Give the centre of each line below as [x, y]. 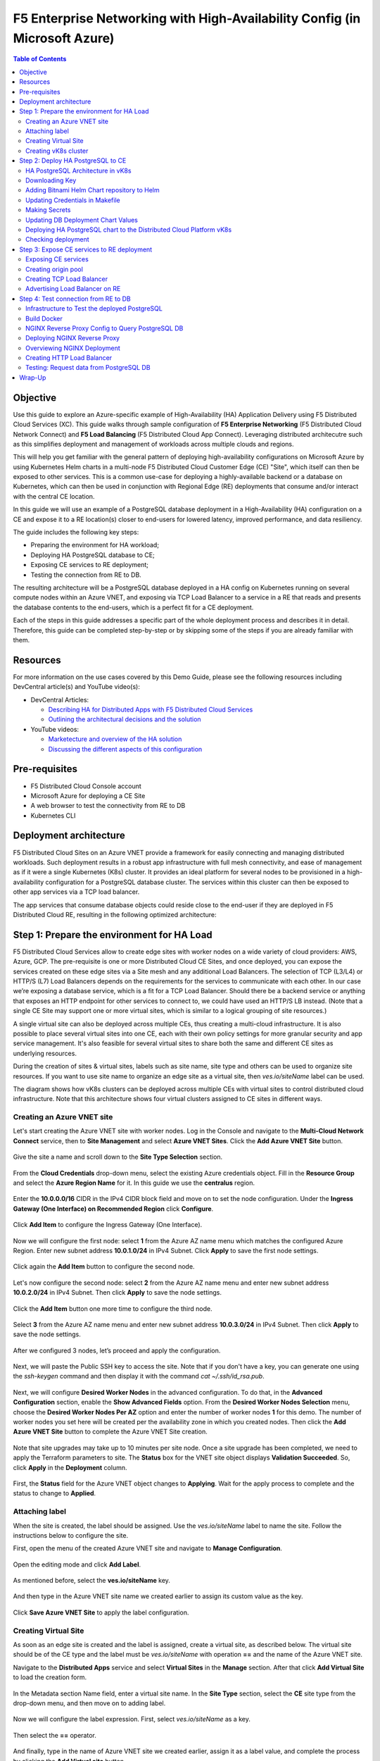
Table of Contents [40, 59]
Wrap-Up [33, 378]
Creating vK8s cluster [57, 151]
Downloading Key [51, 180]
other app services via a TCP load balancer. [76, 892]
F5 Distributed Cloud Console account [86, 786]
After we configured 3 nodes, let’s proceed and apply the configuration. [117, 1350]
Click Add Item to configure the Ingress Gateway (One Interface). [108, 1225]
